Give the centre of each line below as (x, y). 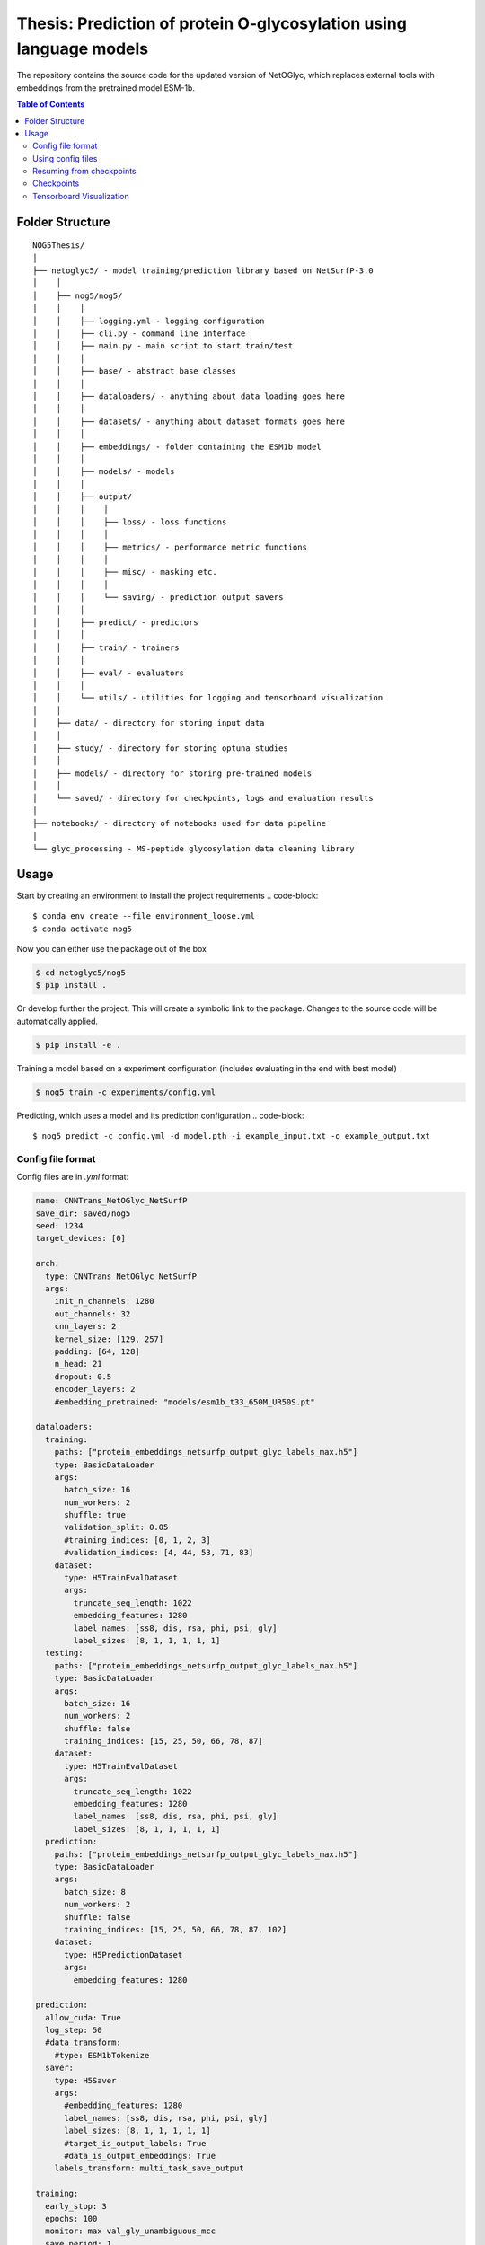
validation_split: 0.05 (116, 1527)
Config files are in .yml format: (73, 1177)
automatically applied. (57, 1021)
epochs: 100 (71, 2219)
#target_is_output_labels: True (135, 2143)
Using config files (65, 158)
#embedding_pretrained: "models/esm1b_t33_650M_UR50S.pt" (185, 1402)
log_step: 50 (74, 2030)
